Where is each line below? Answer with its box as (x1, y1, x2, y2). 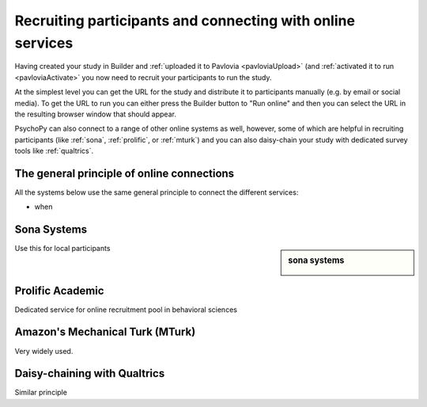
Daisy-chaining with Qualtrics (14, 367, 165, 380)
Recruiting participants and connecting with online (14, 12, 356, 29)
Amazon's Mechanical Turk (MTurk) (14, 325, 196, 339)
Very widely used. (14, 346, 74, 356)
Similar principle (14, 388, 67, 397)
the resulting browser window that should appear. (14, 109, 177, 119)
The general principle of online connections (14, 166, 235, 180)
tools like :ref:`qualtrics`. (14, 146, 94, 156)
